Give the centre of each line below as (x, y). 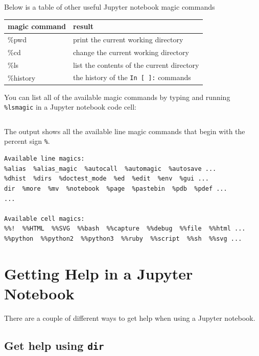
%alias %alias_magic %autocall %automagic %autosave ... (110, 169)
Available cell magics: (44, 219)
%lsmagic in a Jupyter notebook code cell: (70, 107)
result (84, 26)
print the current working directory (128, 39)
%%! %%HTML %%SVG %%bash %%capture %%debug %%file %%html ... (125, 229)
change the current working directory (131, 52)
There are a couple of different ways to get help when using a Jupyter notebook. (130, 317)
